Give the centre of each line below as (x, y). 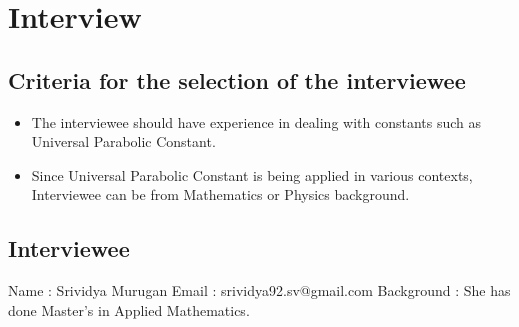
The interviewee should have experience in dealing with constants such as (256, 121)
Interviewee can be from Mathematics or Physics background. (220, 194)
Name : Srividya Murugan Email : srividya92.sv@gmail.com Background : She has (259, 290)
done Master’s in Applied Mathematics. (129, 309)
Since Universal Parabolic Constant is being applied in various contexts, (252, 174)
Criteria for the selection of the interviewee (237, 79)
